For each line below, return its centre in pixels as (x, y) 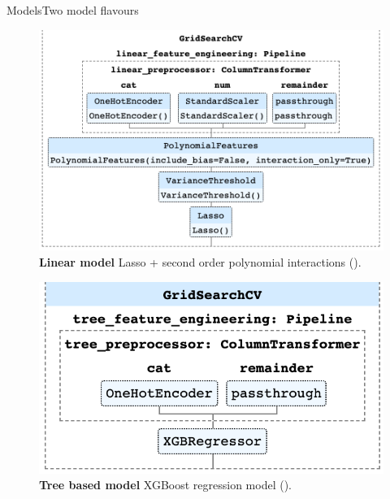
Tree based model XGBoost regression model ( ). (165, 485)
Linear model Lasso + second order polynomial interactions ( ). (200, 262)
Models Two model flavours (73, 10)
